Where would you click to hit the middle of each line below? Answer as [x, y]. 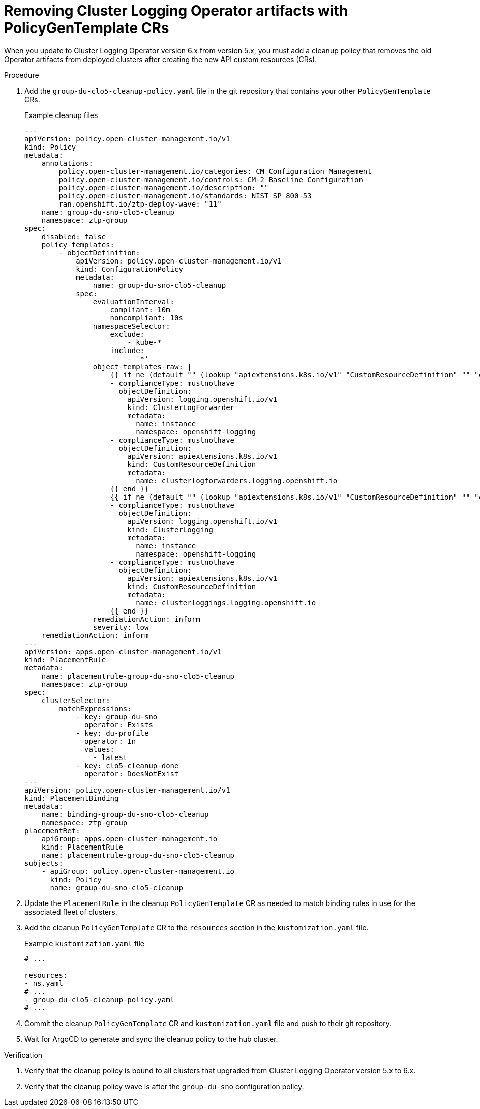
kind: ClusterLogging [170, 529]
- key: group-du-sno [117, 717]
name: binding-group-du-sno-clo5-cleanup [125, 814]
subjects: [44, 863]
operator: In [110, 741]
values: [100, 749]
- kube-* [144, 342]
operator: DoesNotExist [132, 774]
